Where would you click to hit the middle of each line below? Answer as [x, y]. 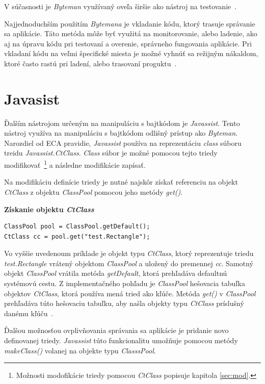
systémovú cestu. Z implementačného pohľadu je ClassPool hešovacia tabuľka [125, 283]
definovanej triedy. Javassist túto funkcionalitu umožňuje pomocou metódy [121, 340]
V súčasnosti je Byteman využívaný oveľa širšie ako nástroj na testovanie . [121, 6]
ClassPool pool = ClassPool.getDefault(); [77, 227]
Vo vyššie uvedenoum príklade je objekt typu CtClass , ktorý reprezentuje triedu [129, 253]
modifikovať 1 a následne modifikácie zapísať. [75, 164]
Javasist [32, 98]
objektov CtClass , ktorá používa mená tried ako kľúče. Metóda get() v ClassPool [130, 293]
